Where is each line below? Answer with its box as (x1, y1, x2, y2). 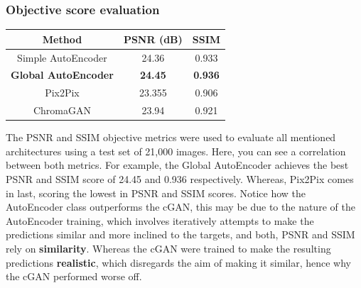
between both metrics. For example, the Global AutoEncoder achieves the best (6, 157, 349, 172)
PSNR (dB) (123, 31, 183, 46)
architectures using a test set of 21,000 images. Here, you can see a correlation (6, 143, 346, 158)
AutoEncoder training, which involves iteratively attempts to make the (6, 213, 314, 228)
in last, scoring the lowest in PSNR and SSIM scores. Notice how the (6, 185, 306, 200)
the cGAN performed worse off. (6, 269, 142, 284)
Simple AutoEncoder (17, 50, 107, 65)
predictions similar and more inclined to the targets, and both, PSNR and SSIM (6, 227, 355, 242)
